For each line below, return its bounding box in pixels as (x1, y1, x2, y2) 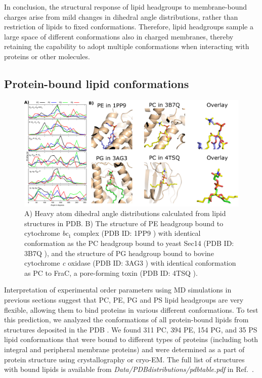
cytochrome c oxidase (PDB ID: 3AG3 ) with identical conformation (24, 258, 236, 268)
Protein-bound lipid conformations (4, 75, 189, 91)
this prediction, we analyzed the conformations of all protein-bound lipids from (4, 314, 249, 325)
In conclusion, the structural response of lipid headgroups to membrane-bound (4, 2, 247, 12)
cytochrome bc (24, 228, 69, 238)
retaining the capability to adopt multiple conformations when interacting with (4, 41, 249, 52)
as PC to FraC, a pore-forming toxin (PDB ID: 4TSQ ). (24, 267, 198, 278)
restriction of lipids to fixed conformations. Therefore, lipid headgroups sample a (4, 21, 253, 32)
